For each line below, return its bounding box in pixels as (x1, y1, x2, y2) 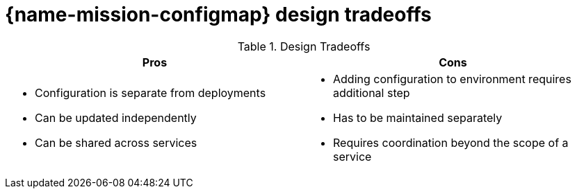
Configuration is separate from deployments (35, 85, 266, 100)
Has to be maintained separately (333, 110, 503, 125)
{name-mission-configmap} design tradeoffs (5, 3, 432, 26)
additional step (333, 85, 410, 100)
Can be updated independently (35, 110, 197, 125)
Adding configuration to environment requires (333, 71, 571, 86)
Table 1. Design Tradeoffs (237, 39, 371, 53)
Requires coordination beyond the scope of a (333, 135, 569, 150)
